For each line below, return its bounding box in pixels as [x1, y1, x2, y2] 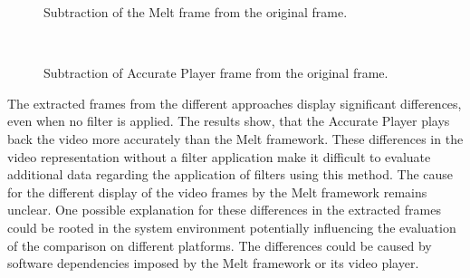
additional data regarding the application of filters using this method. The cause [7, 165, 454, 184]
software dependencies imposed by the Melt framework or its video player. [7, 254, 419, 273]
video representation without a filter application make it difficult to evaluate [7, 147, 431, 166]
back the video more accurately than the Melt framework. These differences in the [7, 129, 464, 148]
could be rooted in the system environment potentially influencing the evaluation [7, 217, 456, 236]
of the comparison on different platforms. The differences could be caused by [7, 235, 432, 254]
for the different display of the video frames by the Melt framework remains [7, 182, 427, 201]
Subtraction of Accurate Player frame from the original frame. [43, 63, 388, 82]
